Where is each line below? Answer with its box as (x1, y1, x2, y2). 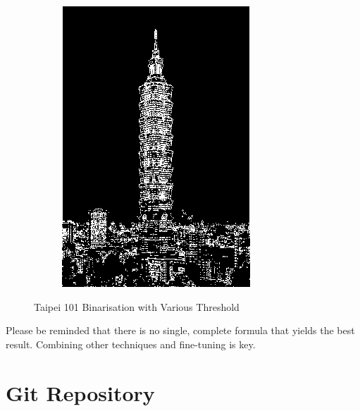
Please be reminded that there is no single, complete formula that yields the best (6, 323, 355, 338)
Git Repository (6, 378, 155, 407)
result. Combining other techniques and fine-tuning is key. (6, 336, 256, 351)
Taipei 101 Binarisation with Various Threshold (34, 299, 240, 314)
